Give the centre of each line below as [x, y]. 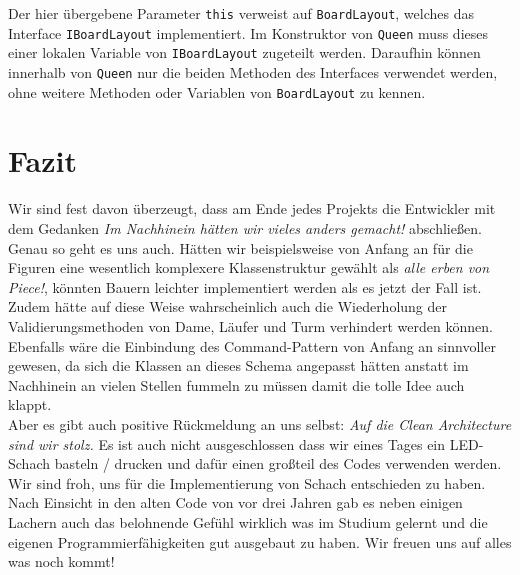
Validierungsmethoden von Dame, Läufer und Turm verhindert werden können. [250, 325]
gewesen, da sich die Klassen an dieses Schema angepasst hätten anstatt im [238, 365]
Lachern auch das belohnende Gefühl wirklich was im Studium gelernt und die [248, 521]
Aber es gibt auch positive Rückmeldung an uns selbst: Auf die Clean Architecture [260, 423]
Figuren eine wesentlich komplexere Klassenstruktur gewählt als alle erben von [249, 267]
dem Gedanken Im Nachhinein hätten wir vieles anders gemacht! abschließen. [245, 228]
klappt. [30, 404]
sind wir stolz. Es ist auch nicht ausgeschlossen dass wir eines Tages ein [227, 443]
